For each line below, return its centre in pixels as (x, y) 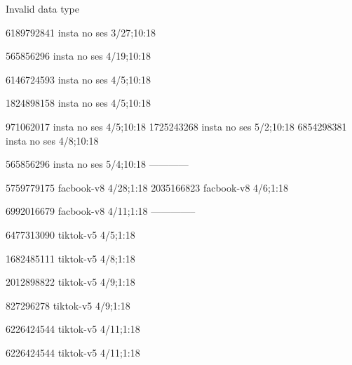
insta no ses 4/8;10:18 (52, 140)
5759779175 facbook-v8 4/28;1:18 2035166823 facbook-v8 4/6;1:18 (147, 187)
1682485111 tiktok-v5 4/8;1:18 (70, 258)
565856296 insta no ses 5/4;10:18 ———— (97, 164)
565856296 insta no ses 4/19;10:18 (79, 56)
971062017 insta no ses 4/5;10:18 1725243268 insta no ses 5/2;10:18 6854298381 (176, 126)
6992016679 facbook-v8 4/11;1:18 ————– (101, 211)
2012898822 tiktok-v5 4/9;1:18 (70, 282)
